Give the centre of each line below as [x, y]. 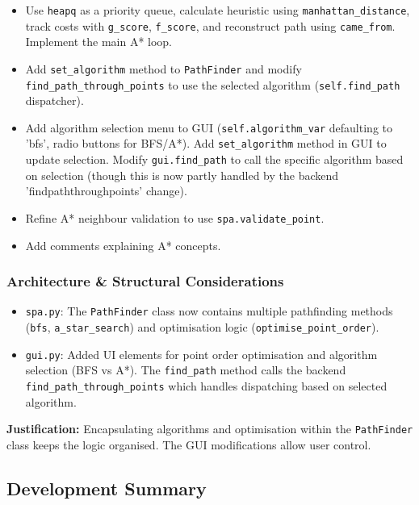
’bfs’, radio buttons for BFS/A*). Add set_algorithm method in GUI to [206, 143]
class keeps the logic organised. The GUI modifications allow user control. [189, 444]
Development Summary [107, 488]
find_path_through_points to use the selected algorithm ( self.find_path [213, 84]
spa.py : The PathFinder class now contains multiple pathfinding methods [209, 311]
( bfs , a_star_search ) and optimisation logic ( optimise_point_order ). [202, 327]
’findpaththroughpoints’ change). [106, 191]
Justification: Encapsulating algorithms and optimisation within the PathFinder [210, 429]
